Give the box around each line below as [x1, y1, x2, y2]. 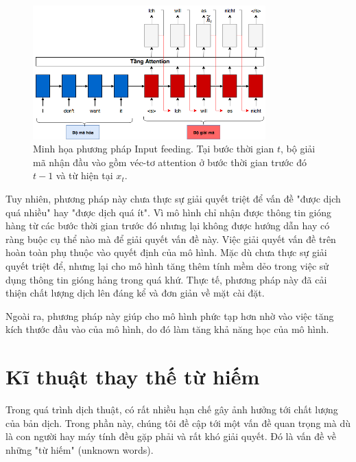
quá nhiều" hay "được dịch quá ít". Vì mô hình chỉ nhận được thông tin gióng [5, 205, 332, 219]
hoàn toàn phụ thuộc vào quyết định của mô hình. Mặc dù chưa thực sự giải [5, 245, 327, 259]
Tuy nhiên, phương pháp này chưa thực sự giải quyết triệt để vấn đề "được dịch [5, 192, 341, 206]
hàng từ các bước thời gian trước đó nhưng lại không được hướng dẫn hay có [5, 218, 330, 233]
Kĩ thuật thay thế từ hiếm [5, 362, 260, 391]
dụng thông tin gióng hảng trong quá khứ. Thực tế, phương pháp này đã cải [5, 272, 327, 286]
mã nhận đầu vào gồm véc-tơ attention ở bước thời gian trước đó [33, 154, 307, 169]
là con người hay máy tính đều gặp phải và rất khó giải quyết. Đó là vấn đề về [5, 429, 337, 443]
